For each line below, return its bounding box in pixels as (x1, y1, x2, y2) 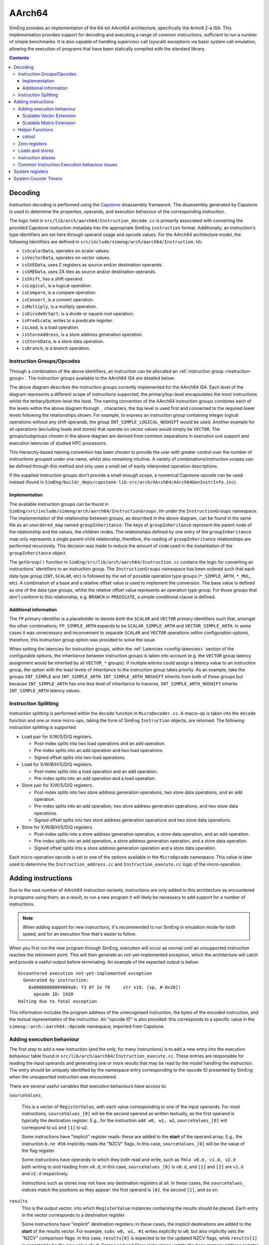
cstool (22, 133, 35, 139)
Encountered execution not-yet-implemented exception (18, 971, 152, 976)
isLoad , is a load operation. (21, 324, 80, 331)
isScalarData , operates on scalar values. (21, 248, 110, 253)
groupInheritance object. (9, 550, 67, 556)
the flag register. (21, 1147, 56, 1153)
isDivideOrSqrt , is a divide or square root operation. (21, 310, 134, 316)
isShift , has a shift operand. (21, 275, 84, 281)
